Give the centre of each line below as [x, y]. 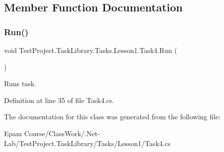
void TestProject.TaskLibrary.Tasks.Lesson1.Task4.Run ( [91, 50]
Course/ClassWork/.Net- [62, 133]
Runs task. [20, 83]
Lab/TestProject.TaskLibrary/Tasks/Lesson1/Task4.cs [87, 143]
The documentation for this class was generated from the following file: [112, 117]
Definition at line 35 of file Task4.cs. [59, 100]
